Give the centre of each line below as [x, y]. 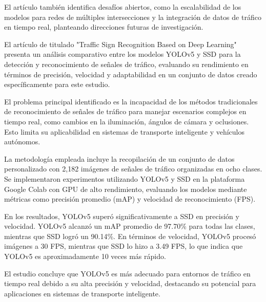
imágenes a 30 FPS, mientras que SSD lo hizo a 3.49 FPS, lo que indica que [124, 246]
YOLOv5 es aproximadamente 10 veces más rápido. [85, 256]
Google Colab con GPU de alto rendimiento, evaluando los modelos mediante [126, 189]
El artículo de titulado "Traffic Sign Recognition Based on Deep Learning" [120, 44]
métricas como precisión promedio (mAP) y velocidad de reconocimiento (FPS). [130, 199]
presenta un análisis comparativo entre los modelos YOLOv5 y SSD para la [122, 54]
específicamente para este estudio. [57, 84]
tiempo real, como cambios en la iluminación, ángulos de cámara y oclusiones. [127, 121]
